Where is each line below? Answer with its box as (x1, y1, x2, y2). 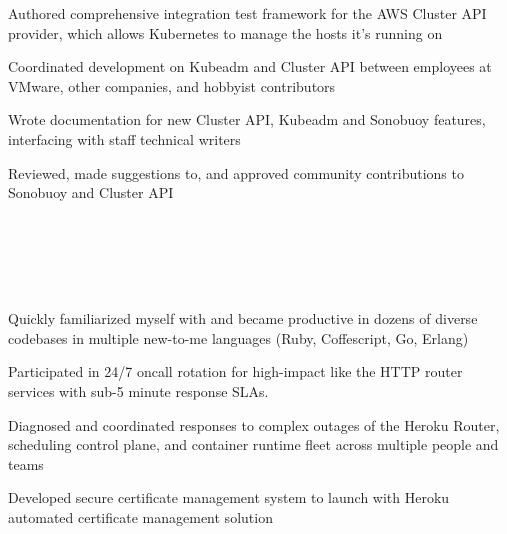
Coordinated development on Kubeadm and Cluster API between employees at (8, 56, 492, 77)
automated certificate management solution (8, 506, 273, 527)
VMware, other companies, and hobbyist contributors (8, 75, 336, 96)
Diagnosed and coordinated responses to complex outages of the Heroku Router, (8, 414, 500, 435)
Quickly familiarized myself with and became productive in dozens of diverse (8, 308, 478, 329)
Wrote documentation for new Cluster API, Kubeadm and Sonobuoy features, (8, 109, 486, 130)
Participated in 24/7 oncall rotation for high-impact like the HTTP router (8, 361, 463, 382)
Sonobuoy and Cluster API (8, 182, 174, 203)
